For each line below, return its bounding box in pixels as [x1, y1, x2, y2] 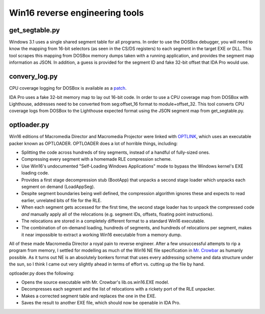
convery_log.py [9, 72, 58, 81]
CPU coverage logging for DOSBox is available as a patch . [9, 85, 127, 91]
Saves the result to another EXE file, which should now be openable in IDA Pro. [21, 300, 181, 306]
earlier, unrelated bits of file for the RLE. [21, 197, 102, 203]
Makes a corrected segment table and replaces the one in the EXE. [21, 293, 157, 299]
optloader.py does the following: [9, 270, 75, 276]
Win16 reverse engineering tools [9, 7, 144, 18]
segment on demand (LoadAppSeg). [21, 184, 95, 190]
